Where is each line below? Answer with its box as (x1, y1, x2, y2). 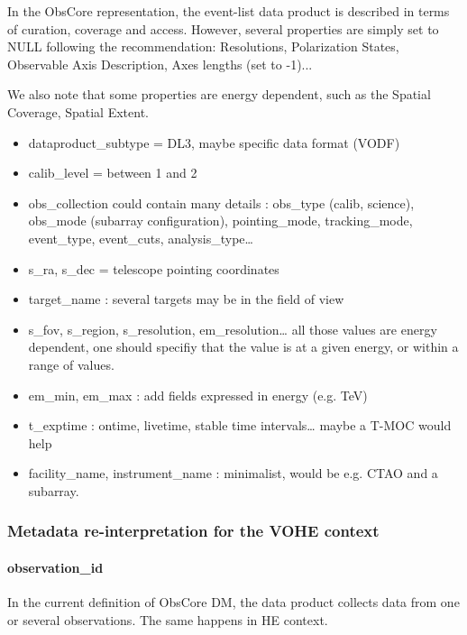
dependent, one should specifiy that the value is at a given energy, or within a (28, 337, 459, 356)
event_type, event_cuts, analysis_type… (28, 228, 253, 247)
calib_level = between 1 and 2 (28, 163, 197, 182)
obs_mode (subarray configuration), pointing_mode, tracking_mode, (28, 211, 413, 230)
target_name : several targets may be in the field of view (28, 290, 344, 308)
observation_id (7, 557, 104, 576)
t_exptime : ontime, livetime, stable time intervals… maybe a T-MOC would (28, 416, 452, 435)
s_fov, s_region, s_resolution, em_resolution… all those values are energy (28, 319, 437, 338)
